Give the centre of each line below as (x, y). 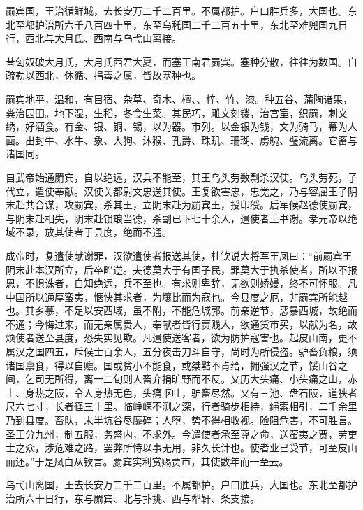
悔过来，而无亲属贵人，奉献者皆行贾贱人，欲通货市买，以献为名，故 (201, 324)
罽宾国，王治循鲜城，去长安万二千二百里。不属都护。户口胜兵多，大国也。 (177, 10)
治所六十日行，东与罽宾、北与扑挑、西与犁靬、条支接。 (133, 498)
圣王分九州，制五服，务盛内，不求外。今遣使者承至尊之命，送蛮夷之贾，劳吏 (181, 433)
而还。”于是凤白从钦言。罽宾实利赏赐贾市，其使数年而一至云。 (147, 461)
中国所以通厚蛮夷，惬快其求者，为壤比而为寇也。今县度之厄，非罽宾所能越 (177, 296)
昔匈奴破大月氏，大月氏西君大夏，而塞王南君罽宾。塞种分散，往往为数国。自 (181, 61)
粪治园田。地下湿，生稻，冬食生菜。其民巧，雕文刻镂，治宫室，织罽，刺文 (177, 112)
